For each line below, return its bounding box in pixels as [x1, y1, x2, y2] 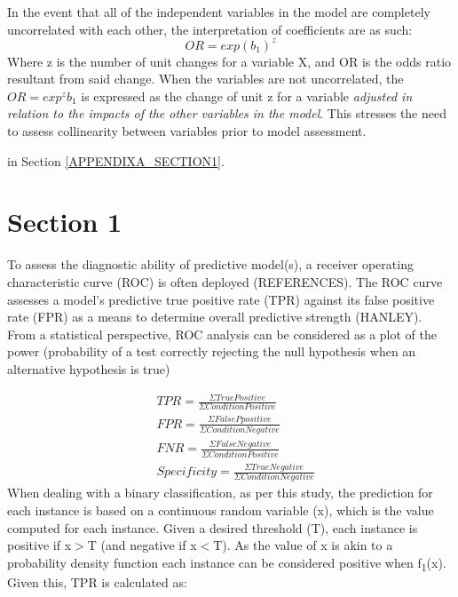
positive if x [7, 536, 72, 554]
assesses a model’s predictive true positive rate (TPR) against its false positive [7, 290, 435, 308]
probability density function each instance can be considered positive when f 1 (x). [7, 553, 446, 574]
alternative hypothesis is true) [7, 359, 170, 378]
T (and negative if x [87, 536, 197, 554]
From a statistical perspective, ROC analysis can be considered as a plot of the [7, 324, 438, 343]
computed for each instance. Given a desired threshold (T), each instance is [7, 518, 418, 537]
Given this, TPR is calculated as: [7, 572, 187, 591]
